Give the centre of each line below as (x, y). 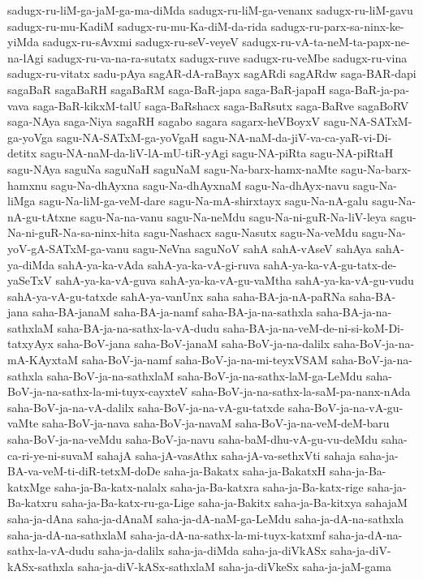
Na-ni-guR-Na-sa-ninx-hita (74, 232)
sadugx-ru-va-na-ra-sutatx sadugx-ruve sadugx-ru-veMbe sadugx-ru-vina (227, 57)
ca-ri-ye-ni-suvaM (50, 455)
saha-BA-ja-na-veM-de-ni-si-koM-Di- (313, 327)
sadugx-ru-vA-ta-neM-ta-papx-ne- (326, 42)
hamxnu (28, 185)
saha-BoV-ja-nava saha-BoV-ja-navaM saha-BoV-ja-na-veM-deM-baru (216, 423)
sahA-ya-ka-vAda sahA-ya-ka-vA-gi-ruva (159, 264)
